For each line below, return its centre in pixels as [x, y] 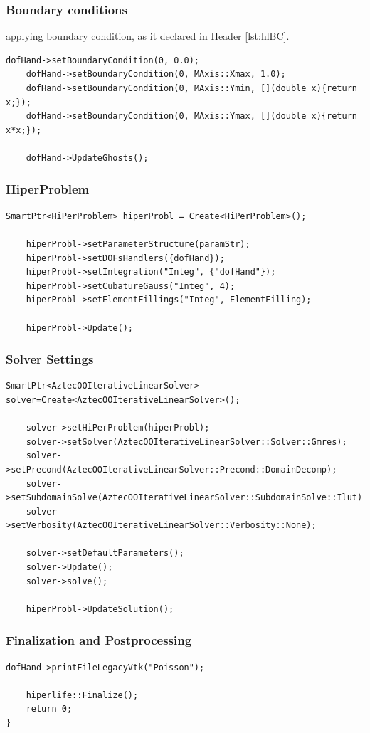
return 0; [49, 709]
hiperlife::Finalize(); [82, 695]
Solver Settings [50, 359]
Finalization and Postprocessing [99, 640]
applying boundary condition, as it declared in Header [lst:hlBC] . [148, 36]
